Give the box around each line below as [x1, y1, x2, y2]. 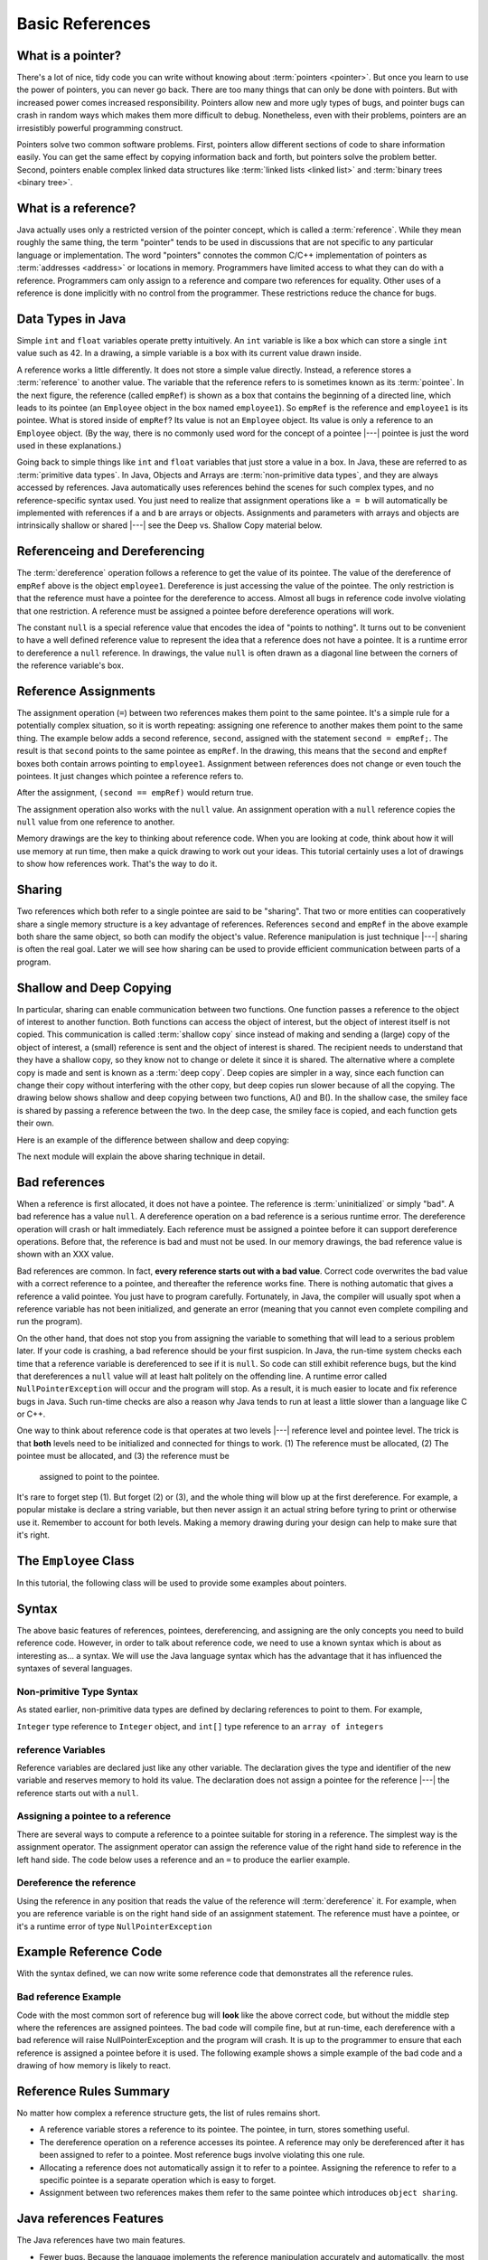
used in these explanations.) [16, 440, 122, 451]
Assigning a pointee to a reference [16, 1810, 172, 1822]
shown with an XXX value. [16, 1248, 115, 1260]
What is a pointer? [16, 48, 122, 63]
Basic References [16, 14, 151, 33]
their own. [16, 1117, 54, 1129]
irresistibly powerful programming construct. [16, 122, 183, 133]
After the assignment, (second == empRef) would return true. [16, 787, 254, 798]
